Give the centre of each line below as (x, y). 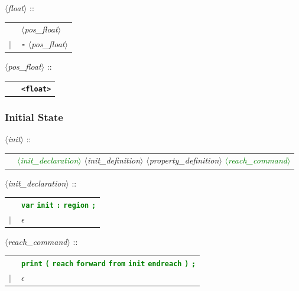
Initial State (34, 117)
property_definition (184, 160)
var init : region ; (59, 205)
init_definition (114, 160)
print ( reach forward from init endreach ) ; (109, 264)
